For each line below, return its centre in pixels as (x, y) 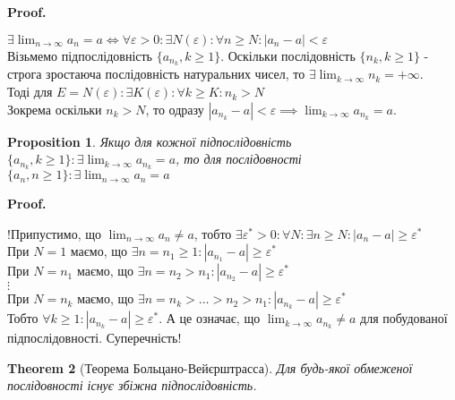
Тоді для (30, 92)
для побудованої (404, 318)
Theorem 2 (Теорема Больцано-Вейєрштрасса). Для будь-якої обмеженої (210, 367)
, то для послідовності (239, 159)
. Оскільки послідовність (288, 55)
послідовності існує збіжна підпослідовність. (132, 385)
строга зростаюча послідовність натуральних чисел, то (156, 74)
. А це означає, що (210, 318)
